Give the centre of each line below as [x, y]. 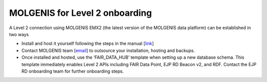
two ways [19, 34]
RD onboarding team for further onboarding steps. [73, 71]
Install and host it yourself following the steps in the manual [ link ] [88, 43]
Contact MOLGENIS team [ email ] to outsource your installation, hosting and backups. [108, 50]
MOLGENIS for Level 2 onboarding [81, 13]
